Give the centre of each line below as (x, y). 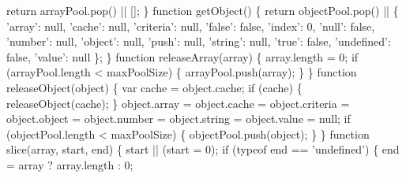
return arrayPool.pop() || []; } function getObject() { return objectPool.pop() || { (203, 10)
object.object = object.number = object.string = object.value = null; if (179, 119)
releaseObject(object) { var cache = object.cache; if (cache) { (154, 87)
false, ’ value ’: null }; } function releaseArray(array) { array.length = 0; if (182, 56)
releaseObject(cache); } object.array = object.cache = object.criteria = (178, 103)
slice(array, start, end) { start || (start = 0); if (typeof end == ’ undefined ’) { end (203, 149)
